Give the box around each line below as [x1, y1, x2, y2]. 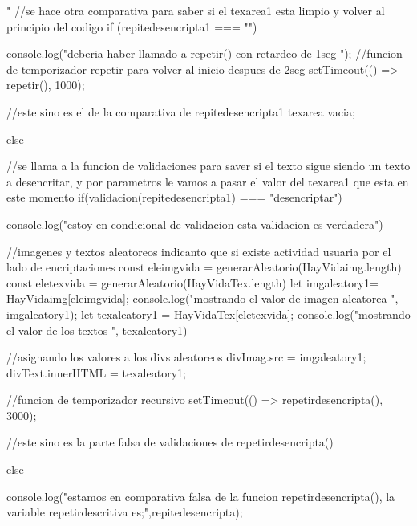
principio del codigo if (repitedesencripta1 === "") [6, 18, 257, 35]
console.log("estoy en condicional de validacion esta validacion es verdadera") [6, 215, 383, 232]
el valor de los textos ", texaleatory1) [6, 321, 188, 338]
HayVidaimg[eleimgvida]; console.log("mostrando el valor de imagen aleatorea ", [6, 290, 399, 307]
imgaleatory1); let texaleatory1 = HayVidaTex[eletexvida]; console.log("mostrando [6, 305, 411, 322]
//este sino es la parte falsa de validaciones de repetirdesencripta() [6, 434, 334, 451]
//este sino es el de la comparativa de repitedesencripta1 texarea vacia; [6, 103, 355, 120]
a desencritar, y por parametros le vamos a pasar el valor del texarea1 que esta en [6, 173, 409, 190]
